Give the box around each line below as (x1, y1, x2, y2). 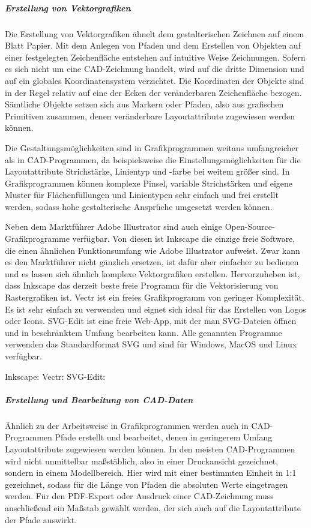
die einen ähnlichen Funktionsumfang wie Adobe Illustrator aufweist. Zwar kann (5, 244, 300, 256)
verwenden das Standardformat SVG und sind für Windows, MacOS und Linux (5, 338, 297, 350)
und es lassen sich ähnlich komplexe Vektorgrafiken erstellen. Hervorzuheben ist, (5, 267, 300, 280)
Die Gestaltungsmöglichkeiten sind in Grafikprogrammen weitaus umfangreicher (5, 141, 299, 154)
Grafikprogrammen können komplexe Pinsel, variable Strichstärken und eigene (5, 176, 293, 189)
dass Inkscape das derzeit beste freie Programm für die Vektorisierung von (5, 279, 279, 292)
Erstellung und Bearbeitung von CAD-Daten (5, 393, 193, 406)
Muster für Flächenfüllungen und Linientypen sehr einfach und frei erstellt (5, 188, 279, 201)
